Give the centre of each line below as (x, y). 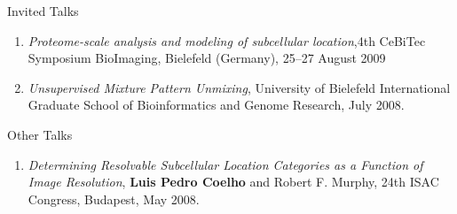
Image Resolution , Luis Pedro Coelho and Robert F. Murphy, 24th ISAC (233, 182)
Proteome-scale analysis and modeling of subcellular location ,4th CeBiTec (227, 40)
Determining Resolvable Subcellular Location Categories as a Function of (225, 164)
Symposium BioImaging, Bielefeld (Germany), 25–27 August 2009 (207, 58)
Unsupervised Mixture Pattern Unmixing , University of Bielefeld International (239, 87)
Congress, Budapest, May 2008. (114, 199)
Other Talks (40, 134)
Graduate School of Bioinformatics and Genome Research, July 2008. (216, 105)
